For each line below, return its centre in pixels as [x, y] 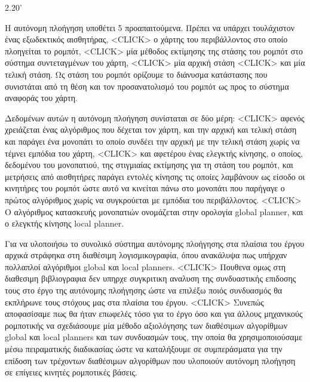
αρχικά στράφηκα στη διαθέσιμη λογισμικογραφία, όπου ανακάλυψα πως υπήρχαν [146, 255]
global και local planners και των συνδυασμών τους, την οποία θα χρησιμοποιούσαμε [154, 337]
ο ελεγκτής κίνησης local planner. [65, 223]
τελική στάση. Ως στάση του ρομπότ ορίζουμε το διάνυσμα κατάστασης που [136, 74]
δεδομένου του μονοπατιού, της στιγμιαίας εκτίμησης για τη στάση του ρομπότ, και [149, 165]
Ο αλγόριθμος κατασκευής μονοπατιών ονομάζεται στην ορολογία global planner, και [154, 211]
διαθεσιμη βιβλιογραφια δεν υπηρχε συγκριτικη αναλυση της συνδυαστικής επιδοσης [151, 278]
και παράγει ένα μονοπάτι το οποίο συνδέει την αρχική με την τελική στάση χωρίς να [152, 141]
